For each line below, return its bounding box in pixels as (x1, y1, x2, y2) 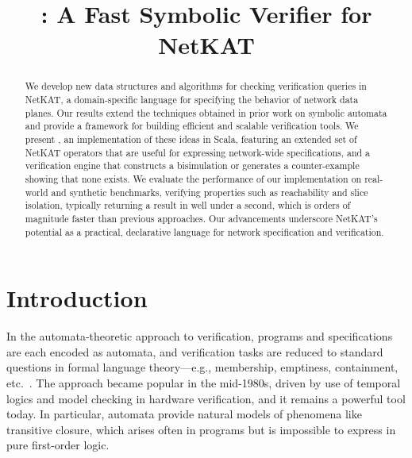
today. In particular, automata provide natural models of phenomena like (6, 406, 362, 422)
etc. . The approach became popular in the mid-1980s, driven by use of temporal (6, 374, 401, 391)
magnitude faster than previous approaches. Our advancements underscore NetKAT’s (25, 211, 378, 225)
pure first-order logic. (6, 437, 110, 453)
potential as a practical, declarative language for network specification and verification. (25, 225, 384, 238)
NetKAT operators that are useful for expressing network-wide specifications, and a (25, 145, 371, 159)
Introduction (6, 282, 148, 314)
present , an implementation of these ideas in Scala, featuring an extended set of (25, 132, 357, 145)
